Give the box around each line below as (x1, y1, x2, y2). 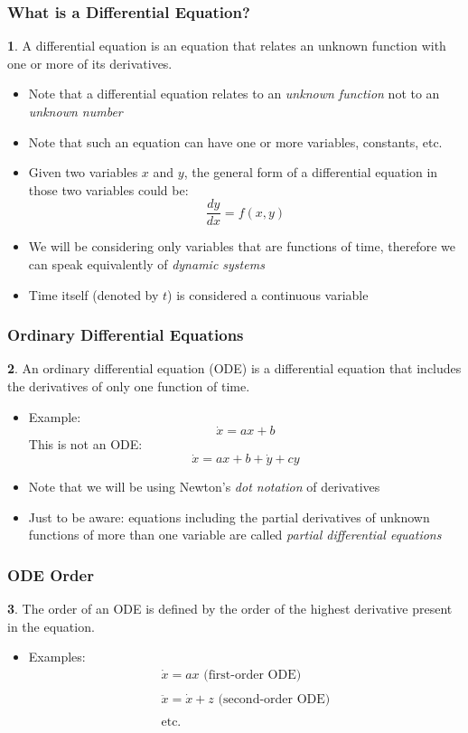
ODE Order (7, 563, 94, 586)
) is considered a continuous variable (167, 285, 369, 304)
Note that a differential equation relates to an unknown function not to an (28, 84, 440, 103)
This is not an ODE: (28, 435, 143, 454)
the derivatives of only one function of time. (7, 377, 250, 396)
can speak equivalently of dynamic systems (28, 255, 265, 274)
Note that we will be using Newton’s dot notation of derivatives (28, 477, 380, 496)
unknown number (28, 102, 123, 120)
